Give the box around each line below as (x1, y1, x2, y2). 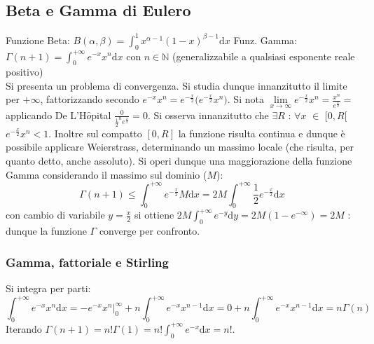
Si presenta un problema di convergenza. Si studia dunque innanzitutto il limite (6, 78, 347, 92)
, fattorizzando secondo (40, 92, 139, 106)
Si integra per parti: (6, 281, 91, 296)
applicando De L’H (6, 107, 87, 122)
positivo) (6, 64, 43, 79)
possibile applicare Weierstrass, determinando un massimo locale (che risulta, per (6, 139, 354, 154)
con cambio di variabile (6, 207, 105, 222)
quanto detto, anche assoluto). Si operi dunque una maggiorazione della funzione (6, 153, 352, 167)
